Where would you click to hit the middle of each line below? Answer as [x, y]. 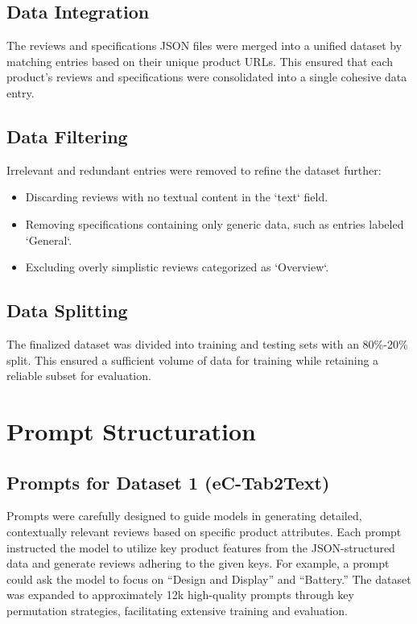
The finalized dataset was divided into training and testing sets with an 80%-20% [207, 343]
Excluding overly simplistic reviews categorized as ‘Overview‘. [177, 267]
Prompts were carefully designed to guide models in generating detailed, [184, 516]
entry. [21, 92]
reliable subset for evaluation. [79, 376]
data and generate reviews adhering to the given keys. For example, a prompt [198, 563]
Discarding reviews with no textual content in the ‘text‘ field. [177, 197]
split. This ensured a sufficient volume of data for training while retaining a [193, 360]
